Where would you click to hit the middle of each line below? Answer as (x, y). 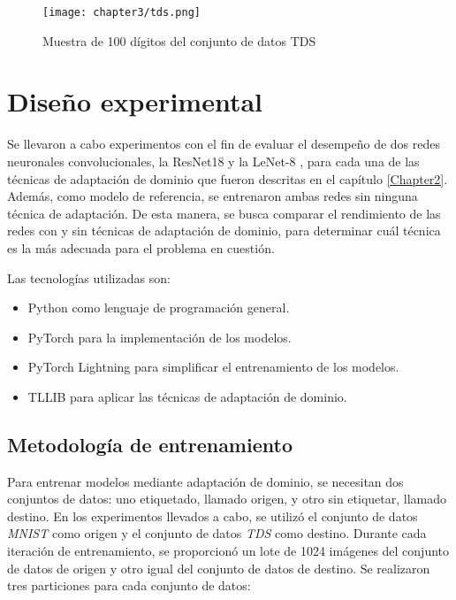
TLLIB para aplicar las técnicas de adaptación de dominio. (187, 396)
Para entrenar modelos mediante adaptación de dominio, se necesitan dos (205, 481)
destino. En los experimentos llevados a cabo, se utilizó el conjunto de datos (213, 515)
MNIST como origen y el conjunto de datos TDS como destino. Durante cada (217, 533)
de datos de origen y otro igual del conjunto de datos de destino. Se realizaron (219, 568)
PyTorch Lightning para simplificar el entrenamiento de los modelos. (213, 367)
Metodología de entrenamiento (150, 444)
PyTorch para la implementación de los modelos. (160, 337)
